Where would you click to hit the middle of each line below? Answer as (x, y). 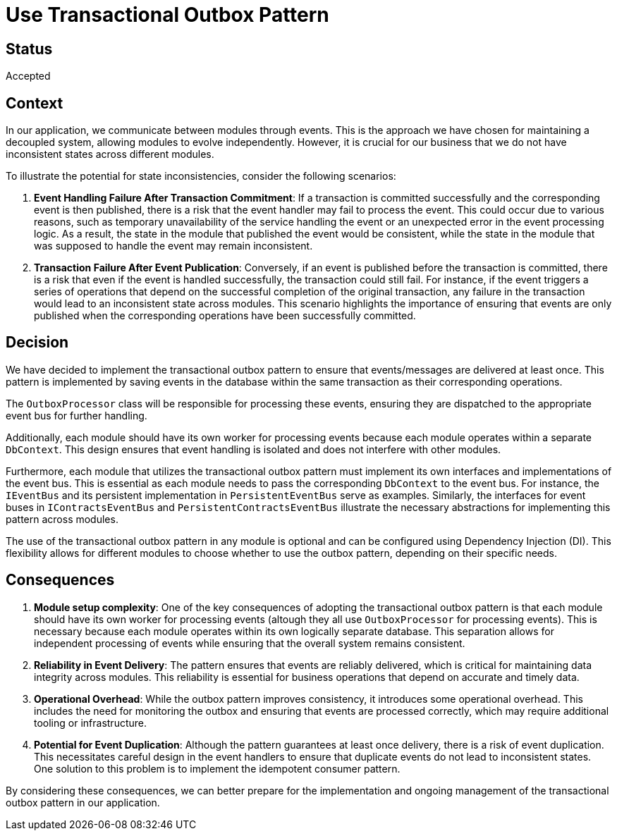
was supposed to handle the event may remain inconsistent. (173, 246)
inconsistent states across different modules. (110, 154)
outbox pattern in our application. (83, 802)
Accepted (28, 76)
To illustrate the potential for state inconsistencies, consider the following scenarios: (201, 176)
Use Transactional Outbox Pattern (167, 15)
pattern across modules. (62, 519)
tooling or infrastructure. (90, 723)
